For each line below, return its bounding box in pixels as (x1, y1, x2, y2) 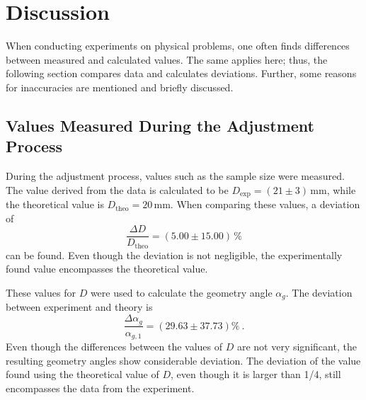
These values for (6, 285, 76, 300)
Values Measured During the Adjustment (6, 114, 314, 136)
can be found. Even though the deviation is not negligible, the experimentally (6, 247, 343, 262)
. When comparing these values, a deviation (170, 197, 360, 212)
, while (326, 182, 356, 197)
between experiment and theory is (6, 299, 153, 314)
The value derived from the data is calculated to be (6, 182, 229, 197)
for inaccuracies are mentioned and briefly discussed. (6, 79, 234, 94)
